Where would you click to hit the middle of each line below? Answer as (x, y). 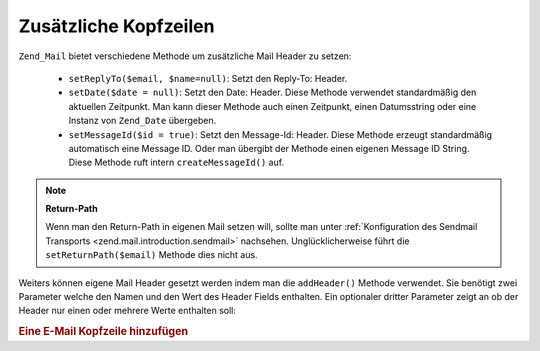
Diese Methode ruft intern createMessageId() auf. (176, 162)
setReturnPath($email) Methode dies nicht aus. (152, 255)
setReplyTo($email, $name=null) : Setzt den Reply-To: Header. (208, 78)
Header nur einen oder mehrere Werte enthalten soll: (127, 311)
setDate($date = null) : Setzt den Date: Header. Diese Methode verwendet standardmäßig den (272, 92)
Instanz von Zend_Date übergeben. (142, 121)
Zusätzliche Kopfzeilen (116, 26)
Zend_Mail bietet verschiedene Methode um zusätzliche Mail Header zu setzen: (185, 56)
